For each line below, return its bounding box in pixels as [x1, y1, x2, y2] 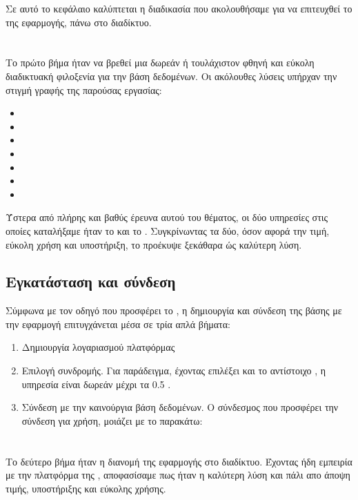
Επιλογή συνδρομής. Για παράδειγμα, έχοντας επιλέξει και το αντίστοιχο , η [21, 363, 326, 378]
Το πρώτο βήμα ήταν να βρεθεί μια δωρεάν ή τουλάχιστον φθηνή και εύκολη [6, 55, 315, 70]
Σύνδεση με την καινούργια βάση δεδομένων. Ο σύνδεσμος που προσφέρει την [21, 400, 339, 414]
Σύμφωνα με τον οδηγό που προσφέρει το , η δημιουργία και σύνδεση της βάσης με [6, 303, 342, 318]
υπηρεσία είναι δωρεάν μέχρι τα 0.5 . [21, 376, 171, 391]
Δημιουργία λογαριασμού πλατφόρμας [21, 340, 175, 354]
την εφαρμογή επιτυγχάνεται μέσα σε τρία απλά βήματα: [6, 316, 230, 331]
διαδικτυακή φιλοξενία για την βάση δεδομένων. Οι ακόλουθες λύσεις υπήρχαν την [6, 68, 337, 83]
